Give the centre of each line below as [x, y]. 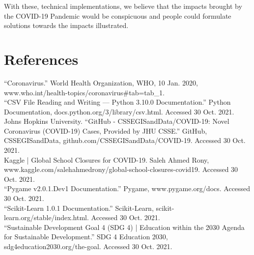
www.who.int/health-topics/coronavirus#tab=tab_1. [84, 92]
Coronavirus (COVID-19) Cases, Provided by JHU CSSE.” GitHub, [106, 130]
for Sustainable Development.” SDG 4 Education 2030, [86, 237]
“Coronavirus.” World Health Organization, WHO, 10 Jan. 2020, [101, 82]
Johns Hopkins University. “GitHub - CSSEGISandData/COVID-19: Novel [117, 121]
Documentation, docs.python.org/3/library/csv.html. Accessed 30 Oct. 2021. [119, 111]
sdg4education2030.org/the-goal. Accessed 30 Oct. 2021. [88, 246]
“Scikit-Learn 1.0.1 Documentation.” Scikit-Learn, [79, 208]
